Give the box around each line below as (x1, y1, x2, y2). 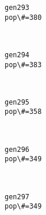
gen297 (5, 192, 29, 201)
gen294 (5, 50, 29, 59)
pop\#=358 (5, 107, 42, 116)
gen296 (5, 145, 29, 154)
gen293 (5, 4, 29, 12)
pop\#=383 (5, 60, 42, 69)
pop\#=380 (5, 13, 42, 22)
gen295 (5, 98, 29, 106)
